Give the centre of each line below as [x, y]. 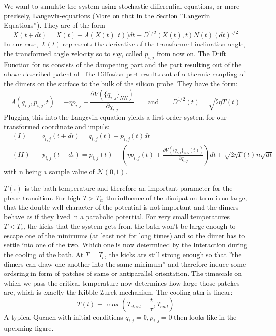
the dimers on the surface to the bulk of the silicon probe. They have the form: [121, 83]
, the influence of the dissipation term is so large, [174, 197]
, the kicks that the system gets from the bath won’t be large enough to [130, 226]
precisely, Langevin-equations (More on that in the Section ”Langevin [107, 15]
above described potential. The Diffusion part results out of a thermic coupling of [124, 74]
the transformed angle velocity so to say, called [73, 53]
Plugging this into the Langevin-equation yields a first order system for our [115, 117]
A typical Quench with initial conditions [64, 317]
